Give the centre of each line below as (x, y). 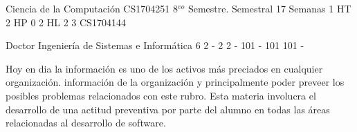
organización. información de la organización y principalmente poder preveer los (175, 82)
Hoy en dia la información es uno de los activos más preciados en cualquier (164, 68)
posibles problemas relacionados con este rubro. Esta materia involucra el (161, 95)
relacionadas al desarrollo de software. (86, 123)
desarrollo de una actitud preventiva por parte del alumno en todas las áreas (168, 109)
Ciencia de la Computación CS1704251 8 (92, 8)
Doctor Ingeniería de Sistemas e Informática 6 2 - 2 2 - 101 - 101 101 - (155, 45)
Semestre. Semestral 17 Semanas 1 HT (269, 8)
